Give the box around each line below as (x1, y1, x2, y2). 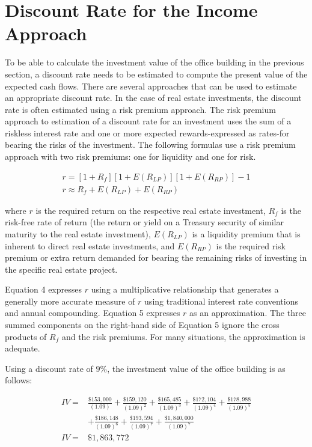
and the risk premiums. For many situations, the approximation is (61, 330, 305, 342)
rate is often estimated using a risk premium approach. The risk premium (5, 103, 276, 115)
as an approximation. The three (189, 306, 306, 319)
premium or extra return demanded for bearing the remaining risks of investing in (5, 251, 307, 264)
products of (5, 330, 47, 342)
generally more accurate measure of (5, 294, 135, 307)
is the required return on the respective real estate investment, (35, 204, 266, 216)
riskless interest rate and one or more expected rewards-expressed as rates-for (5, 126, 290, 139)
